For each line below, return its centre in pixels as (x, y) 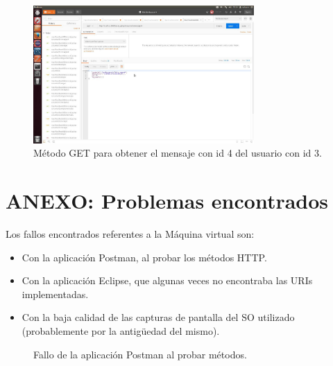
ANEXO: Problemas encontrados (167, 201)
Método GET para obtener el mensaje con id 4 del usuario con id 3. (178, 153)
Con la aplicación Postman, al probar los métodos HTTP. (144, 257)
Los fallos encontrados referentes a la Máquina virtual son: (130, 234)
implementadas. (55, 294)
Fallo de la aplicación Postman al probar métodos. (140, 354)
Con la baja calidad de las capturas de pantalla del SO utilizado (158, 317)
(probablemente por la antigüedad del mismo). (121, 331)
